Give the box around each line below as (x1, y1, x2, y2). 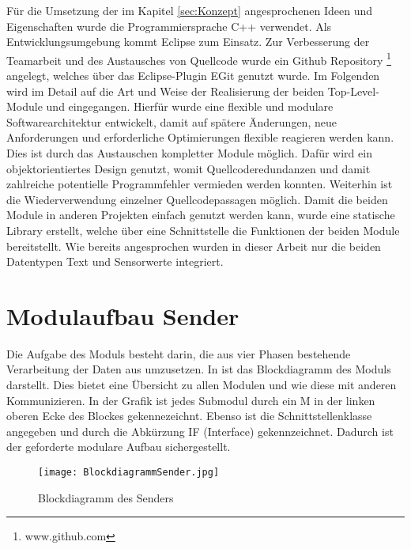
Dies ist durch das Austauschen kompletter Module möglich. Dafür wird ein (6, 145, 372, 161)
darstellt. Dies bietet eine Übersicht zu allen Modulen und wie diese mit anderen (6, 377, 397, 393)
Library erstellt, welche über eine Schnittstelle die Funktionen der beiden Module (6, 221, 400, 238)
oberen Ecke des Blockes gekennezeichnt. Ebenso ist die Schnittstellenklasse (6, 407, 372, 424)
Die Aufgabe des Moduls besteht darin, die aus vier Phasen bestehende (6, 345, 351, 362)
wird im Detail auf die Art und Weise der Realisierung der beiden (6, 82, 325, 99)
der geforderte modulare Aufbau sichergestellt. (6, 438, 231, 455)
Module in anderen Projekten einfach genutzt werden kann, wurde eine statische (6, 206, 395, 223)
